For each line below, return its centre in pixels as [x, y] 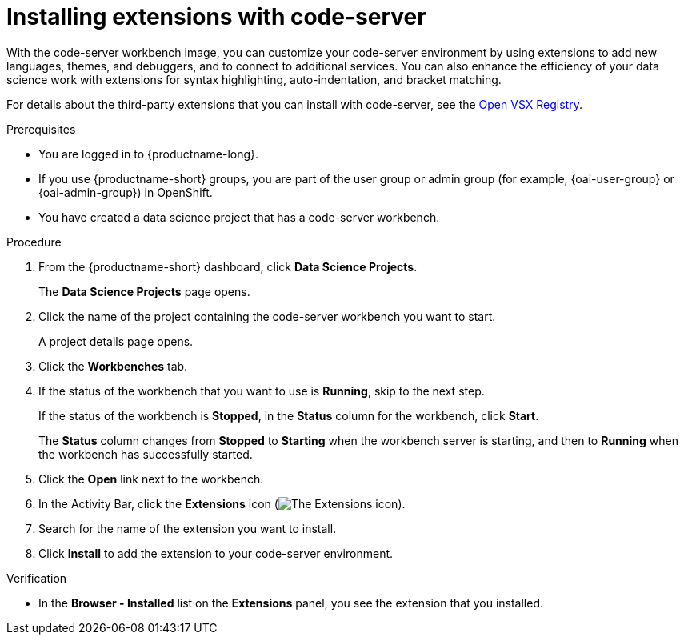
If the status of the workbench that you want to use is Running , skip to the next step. [262, 391]
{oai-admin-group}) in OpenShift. [126, 192]
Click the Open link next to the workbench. [151, 479]
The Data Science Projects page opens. [144, 291]
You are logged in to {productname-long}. [149, 154]
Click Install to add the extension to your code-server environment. [216, 553]
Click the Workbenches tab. [113, 366]
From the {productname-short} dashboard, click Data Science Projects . [228, 266]
